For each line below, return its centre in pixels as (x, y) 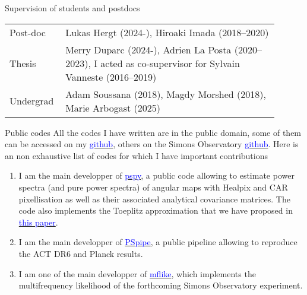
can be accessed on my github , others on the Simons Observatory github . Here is (152, 144)
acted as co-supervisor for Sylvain (170, 63)
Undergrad (32, 101)
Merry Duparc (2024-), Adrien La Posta (148, 49)
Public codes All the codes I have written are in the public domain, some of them (153, 132)
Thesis (23, 63)
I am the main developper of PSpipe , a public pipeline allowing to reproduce (158, 242)
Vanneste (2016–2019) (111, 77)
